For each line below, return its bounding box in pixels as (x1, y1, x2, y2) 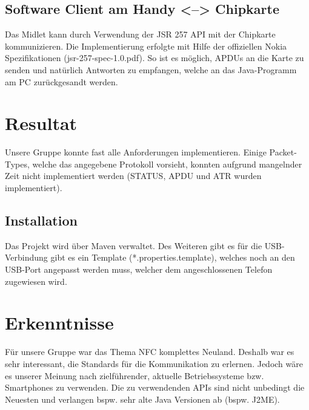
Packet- (269, 146, 297, 158)
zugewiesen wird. (5, 275, 67, 287)
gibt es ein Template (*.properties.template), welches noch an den (50, 251, 295, 264)
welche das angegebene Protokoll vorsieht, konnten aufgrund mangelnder (32, 157, 302, 170)
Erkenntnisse (5, 310, 114, 335)
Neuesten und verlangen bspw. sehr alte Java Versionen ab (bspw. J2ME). (5, 392, 280, 405)
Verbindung (5, 251, 48, 264)
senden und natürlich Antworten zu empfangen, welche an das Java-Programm (5, 63, 297, 76)
